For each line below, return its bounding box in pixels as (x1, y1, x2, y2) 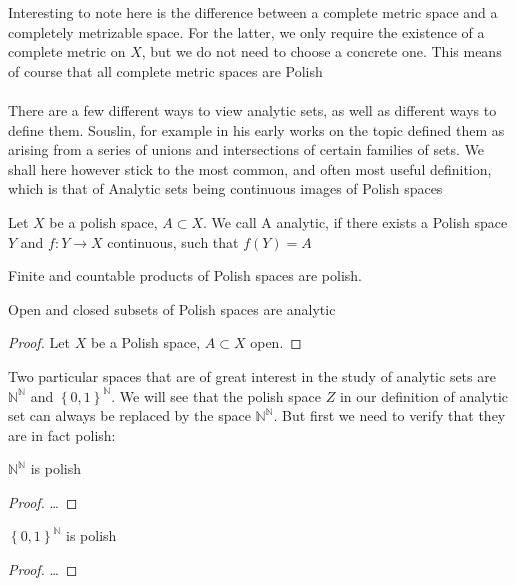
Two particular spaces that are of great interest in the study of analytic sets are (8, 365, 496, 386)
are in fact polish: (8, 424, 116, 445)
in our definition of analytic (339, 385, 509, 406)
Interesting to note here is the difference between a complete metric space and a (8, 2, 498, 22)
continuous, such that (107, 231, 239, 252)
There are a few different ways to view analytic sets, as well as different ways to (8, 99, 497, 120)
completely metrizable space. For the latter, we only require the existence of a (8, 21, 485, 42)
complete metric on (8, 41, 126, 62)
